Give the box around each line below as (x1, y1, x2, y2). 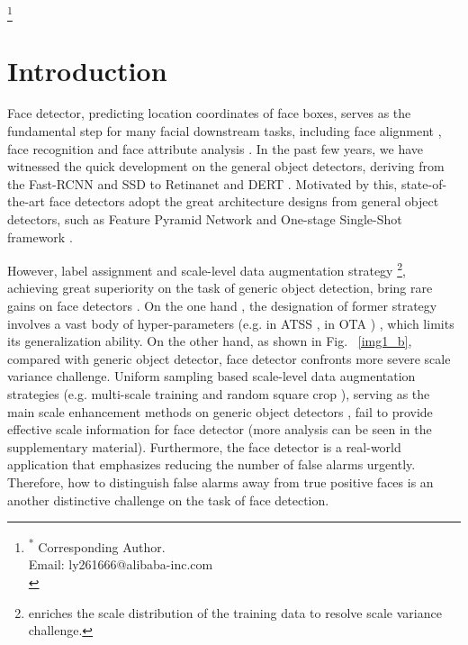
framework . (7, 227, 73, 246)
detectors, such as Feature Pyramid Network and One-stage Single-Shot (7, 210, 402, 229)
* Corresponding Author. (28, 535, 166, 556)
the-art (7, 192, 46, 211)
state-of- (400, 174, 447, 193)
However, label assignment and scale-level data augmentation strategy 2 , (7, 259, 406, 279)
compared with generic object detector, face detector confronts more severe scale (7, 349, 451, 368)
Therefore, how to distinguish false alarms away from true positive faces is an (7, 472, 434, 491)
